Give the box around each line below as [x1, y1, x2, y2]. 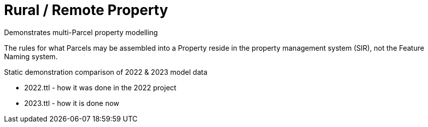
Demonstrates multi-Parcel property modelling [4, 28, 158, 37]
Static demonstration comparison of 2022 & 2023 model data [4, 67, 207, 76]
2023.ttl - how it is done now [24, 98, 119, 107]
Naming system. [4, 52, 58, 61]
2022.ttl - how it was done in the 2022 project [24, 83, 177, 92]
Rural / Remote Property [4, 2, 168, 19]
